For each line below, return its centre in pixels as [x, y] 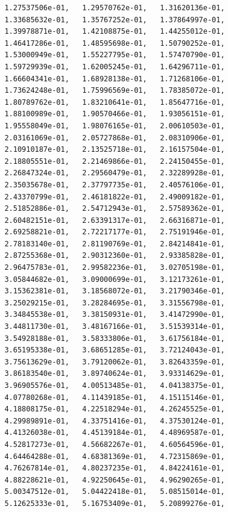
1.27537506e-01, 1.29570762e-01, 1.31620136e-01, [115, 8]
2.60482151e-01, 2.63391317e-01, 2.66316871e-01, [115, 220]
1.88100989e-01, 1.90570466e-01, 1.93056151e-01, [115, 114]
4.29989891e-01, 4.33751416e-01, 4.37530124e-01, [115, 421]
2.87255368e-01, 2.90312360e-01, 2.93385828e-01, [115, 256]
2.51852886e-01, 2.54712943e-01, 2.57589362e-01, [115, 209]
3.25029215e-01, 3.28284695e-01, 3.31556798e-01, [115, 303]
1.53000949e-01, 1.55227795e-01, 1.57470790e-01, [115, 55]
